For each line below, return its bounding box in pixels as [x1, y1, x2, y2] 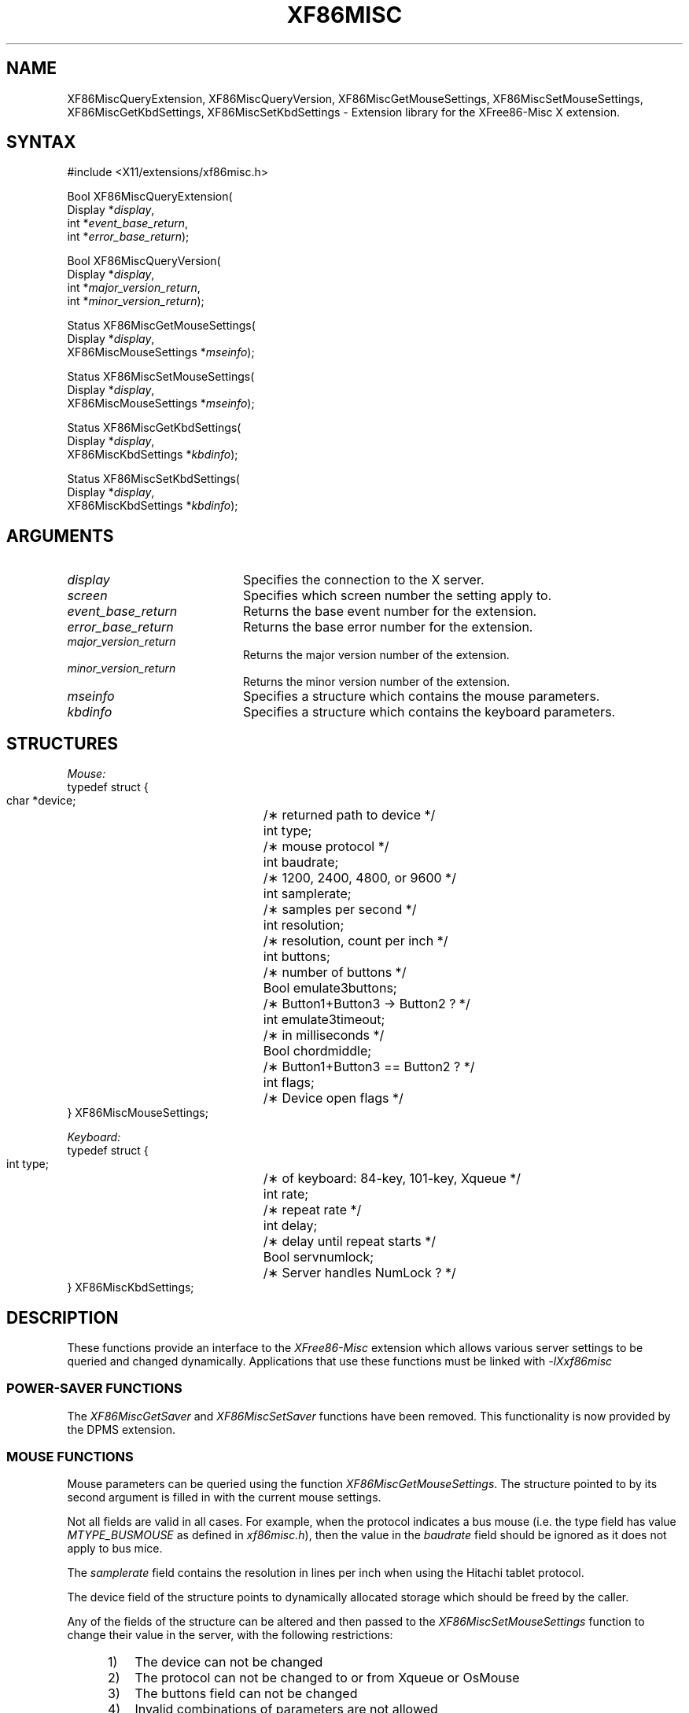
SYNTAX [6, 132, 76, 153]
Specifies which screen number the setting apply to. [242, 588, 552, 604]
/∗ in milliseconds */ [263, 1027, 385, 1044]
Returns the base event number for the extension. [242, 603, 537, 620]
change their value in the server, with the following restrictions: [67, 1628, 393, 1642]
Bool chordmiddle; [263, 1043, 372, 1059]
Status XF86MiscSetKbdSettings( [67, 472, 240, 486]
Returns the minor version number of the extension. [243, 675, 510, 689]
